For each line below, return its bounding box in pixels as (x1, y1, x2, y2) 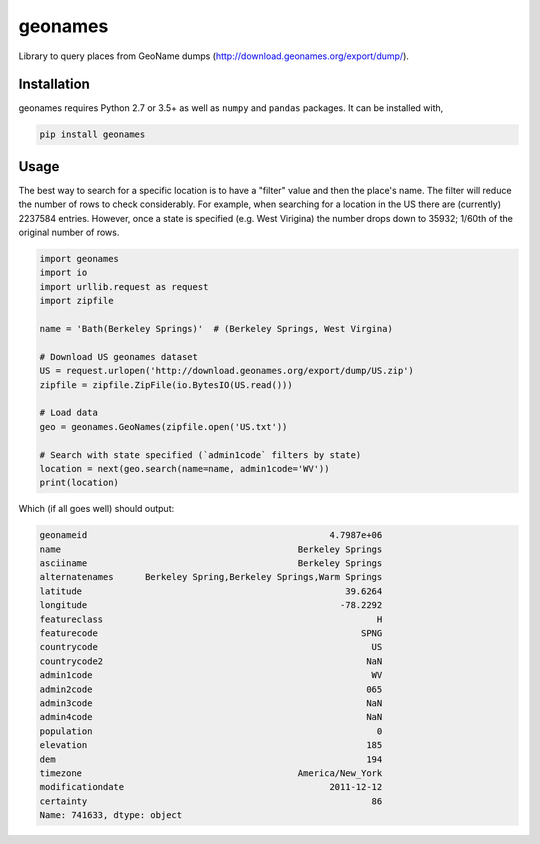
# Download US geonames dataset (39, 351, 199, 362)
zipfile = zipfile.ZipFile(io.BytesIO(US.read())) (39, 379, 294, 390)
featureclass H (39, 613, 383, 625)
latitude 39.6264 (39, 585, 383, 597)
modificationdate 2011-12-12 (39, 781, 383, 793)
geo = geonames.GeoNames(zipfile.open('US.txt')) (39, 421, 288, 432)
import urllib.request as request (39, 281, 209, 292)
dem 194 (39, 753, 383, 765)
